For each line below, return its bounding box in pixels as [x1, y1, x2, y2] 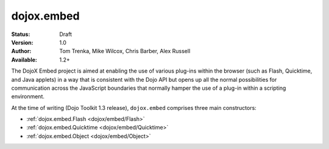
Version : [11, 38, 34, 46]
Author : [11, 48, 32, 55]
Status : [11, 31, 30, 38]
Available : [11, 56, 38, 64]
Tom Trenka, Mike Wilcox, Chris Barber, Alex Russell [59, 48, 191, 55]
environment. [11, 93, 45, 100]
